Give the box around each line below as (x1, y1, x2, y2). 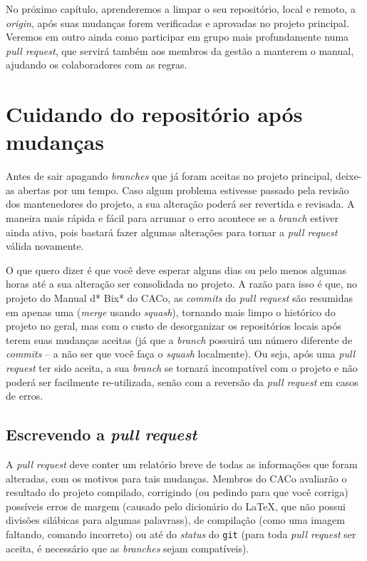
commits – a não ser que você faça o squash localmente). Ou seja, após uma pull (6, 346, 356, 361)
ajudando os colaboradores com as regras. (6, 57, 187, 72)
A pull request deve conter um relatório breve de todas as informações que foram (6, 456, 358, 471)
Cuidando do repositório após (6, 99, 303, 128)
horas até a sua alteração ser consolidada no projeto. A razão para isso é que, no (6, 276, 357, 291)
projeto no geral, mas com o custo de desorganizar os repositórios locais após (6, 318, 341, 333)
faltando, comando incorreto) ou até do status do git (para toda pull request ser (6, 526, 356, 541)
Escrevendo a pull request (6, 423, 197, 445)
